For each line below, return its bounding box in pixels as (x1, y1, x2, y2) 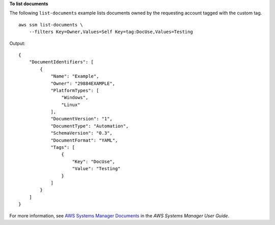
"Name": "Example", (50, 74, 99, 79)
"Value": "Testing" (72, 166, 121, 172)
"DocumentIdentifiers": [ (29, 59, 94, 65)
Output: (9, 40, 25, 46)
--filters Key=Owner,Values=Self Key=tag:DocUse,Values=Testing (29, 29, 193, 35)
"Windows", (61, 94, 89, 101)
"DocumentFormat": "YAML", (50, 137, 118, 143)
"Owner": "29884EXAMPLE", (50, 80, 116, 86)
